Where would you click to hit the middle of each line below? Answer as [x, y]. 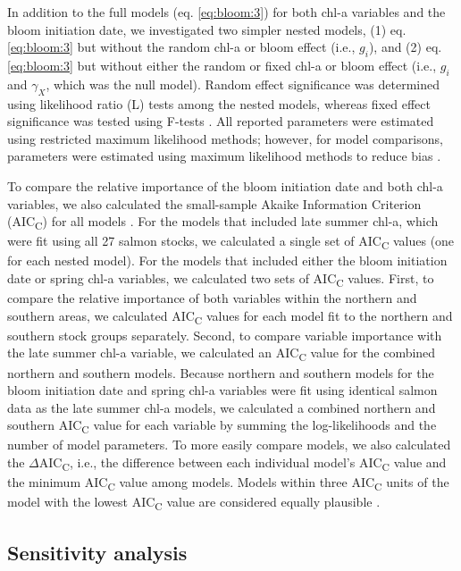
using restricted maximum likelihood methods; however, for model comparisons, [225, 138]
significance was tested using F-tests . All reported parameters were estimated [221, 121]
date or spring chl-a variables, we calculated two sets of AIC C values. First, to [221, 279]
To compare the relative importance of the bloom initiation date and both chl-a [225, 185]
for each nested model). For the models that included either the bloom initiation [227, 260]
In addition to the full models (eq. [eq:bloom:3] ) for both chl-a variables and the [226, 12]
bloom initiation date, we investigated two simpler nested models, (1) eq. [207, 29]
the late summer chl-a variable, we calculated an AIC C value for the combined [222, 354]
